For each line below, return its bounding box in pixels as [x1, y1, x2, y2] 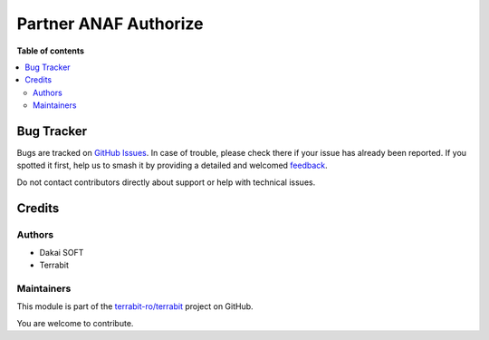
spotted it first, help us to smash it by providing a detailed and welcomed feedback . [16, 160, 328, 171]
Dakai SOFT [39, 247, 84, 257]
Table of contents [16, 45, 85, 56]
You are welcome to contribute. [16, 317, 134, 328]
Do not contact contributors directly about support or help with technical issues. [16, 177, 316, 188]
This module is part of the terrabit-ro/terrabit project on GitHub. [16, 301, 254, 312]
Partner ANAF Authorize [16, 14, 204, 34]
